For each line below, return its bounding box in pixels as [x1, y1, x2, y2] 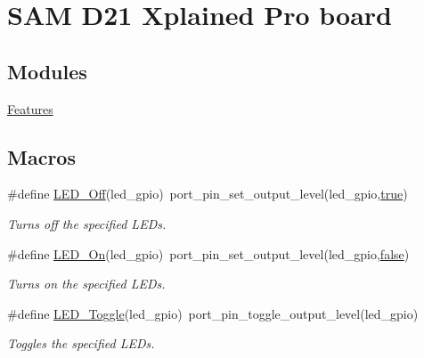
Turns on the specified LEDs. [7, 274, 166, 293]
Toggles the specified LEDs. [7, 334, 155, 353]
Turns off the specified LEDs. [7, 214, 167, 232]
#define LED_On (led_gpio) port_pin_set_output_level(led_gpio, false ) [7, 244, 410, 263]
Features [7, 99, 53, 118]
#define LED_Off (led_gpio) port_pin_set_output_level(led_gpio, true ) [7, 184, 408, 203]
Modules [7, 57, 87, 85]
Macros [7, 142, 76, 170]
